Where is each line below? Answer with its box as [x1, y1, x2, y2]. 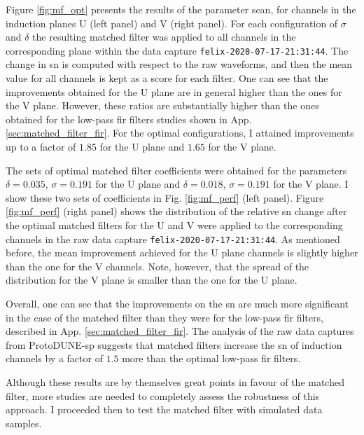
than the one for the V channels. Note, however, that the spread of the [6, 258, 309, 273]
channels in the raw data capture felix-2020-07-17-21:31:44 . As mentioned [6, 231, 340, 246]
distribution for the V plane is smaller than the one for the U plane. [6, 272, 297, 287]
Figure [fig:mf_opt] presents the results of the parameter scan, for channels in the [6, 2, 356, 16]
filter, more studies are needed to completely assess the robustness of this [6, 388, 320, 403]
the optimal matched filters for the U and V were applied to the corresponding [6, 217, 343, 232]
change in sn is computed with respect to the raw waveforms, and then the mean [6, 57, 353, 71]
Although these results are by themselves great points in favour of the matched [6, 374, 344, 389]
